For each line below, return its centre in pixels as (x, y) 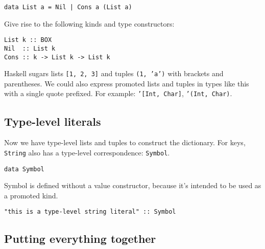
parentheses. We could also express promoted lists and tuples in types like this (127, 83)
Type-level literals (53, 121)
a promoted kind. (31, 195)
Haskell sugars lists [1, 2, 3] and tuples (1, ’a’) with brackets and (114, 73)
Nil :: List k (30, 48)
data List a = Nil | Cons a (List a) (68, 7)
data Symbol (24, 169)
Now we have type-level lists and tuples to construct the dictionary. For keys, (125, 142)
